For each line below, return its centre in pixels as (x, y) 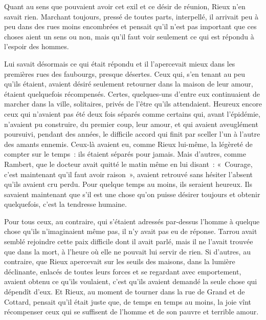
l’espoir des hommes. (37, 46)
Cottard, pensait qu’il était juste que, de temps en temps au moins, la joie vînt (128, 301)
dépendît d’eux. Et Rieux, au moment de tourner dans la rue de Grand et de (125, 292)
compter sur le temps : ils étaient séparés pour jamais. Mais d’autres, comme (125, 154)
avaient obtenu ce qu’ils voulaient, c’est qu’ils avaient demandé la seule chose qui (131, 281)
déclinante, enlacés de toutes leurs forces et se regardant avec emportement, (123, 271)
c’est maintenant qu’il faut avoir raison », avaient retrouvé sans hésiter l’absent (128, 174)
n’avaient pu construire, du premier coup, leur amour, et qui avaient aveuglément (131, 124)
